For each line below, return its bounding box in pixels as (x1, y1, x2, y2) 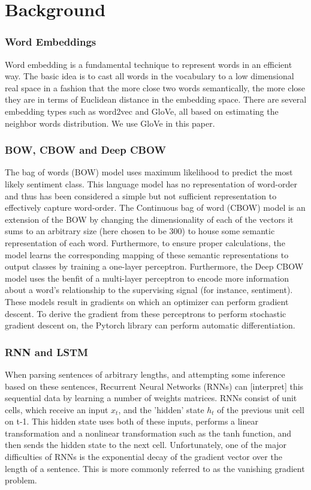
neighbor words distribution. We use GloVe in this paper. (5, 116, 215, 129)
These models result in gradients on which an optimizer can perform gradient (5, 295, 289, 307)
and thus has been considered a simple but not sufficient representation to (5, 189, 277, 202)
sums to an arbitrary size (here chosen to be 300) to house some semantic (5, 225, 275, 237)
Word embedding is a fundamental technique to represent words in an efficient (5, 58, 292, 70)
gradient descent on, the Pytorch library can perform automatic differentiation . (5, 319, 295, 331)
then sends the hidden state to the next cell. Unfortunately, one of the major (5, 438, 287, 451)
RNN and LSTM (5, 344, 88, 359)
